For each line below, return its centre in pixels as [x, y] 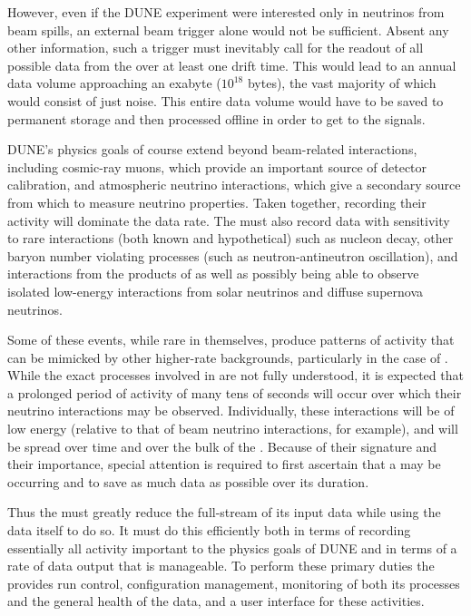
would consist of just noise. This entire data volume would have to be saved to [226, 100]
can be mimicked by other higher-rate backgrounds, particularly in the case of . [228, 357]
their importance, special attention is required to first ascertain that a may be [224, 464]
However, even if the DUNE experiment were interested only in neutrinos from [226, 12]
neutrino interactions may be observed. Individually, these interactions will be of [231, 411]
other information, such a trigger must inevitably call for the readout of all [216, 48]
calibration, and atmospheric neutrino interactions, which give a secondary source [234, 185]
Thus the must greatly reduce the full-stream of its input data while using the [224, 512]
